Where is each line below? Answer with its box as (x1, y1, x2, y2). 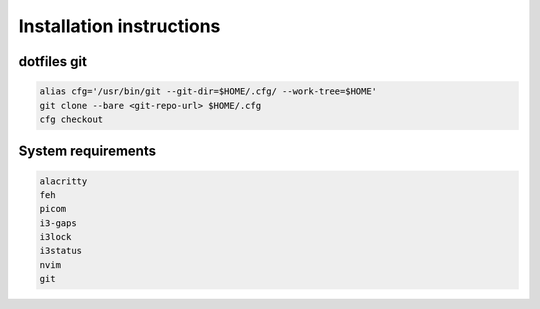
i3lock (39, 231, 72, 243)
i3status (39, 245, 83, 257)
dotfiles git (18, 53, 87, 70)
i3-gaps (39, 217, 77, 229)
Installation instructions (18, 15, 221, 37)
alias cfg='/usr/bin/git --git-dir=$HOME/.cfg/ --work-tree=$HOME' (39, 86, 378, 97)
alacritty (39, 175, 88, 187)
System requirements (18, 143, 157, 160)
